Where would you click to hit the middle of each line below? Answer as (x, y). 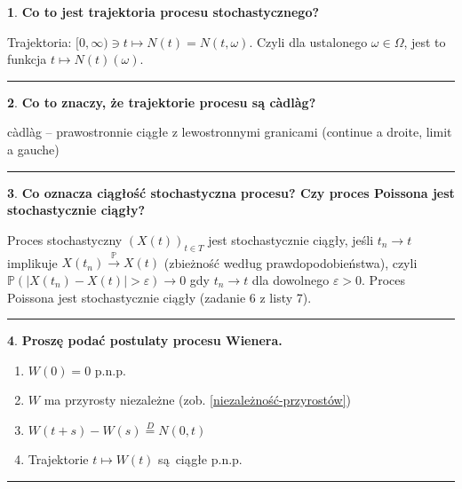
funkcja (27, 59)
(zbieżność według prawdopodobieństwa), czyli (291, 262)
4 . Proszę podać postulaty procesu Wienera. (145, 340)
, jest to (425, 41)
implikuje (32, 262)
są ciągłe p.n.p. (200, 458)
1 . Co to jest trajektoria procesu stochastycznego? (163, 12)
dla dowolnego (291, 279)
